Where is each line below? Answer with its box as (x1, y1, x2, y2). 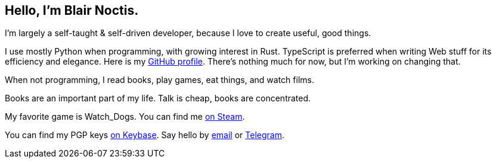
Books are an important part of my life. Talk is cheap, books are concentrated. (5, 93, 311, 104)
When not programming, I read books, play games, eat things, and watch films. (5, 75, 314, 85)
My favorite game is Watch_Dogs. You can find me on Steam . (5, 111, 245, 122)
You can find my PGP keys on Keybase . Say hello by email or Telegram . (5, 130, 284, 140)
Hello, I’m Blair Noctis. (5, 3, 139, 18)
